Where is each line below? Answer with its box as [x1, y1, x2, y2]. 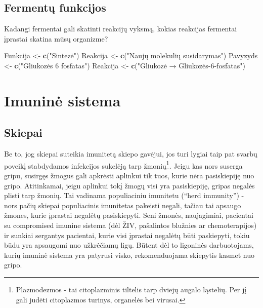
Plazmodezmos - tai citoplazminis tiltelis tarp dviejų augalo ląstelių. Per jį [16, 284, 247, 294]
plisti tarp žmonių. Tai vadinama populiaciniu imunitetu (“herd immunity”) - [4, 190, 244, 201]
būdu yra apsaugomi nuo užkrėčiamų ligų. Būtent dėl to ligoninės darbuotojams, [4, 240, 254, 250]
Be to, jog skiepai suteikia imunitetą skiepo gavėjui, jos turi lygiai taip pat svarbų [4, 148, 257, 159]
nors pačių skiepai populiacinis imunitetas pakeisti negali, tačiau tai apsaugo [4, 200, 241, 210]
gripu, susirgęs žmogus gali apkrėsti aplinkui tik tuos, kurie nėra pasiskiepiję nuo [4, 170, 254, 180]
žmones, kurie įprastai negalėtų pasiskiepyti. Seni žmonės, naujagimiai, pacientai [4, 210, 253, 220]
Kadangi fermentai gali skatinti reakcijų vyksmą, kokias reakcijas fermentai [4, 23, 237, 34]
